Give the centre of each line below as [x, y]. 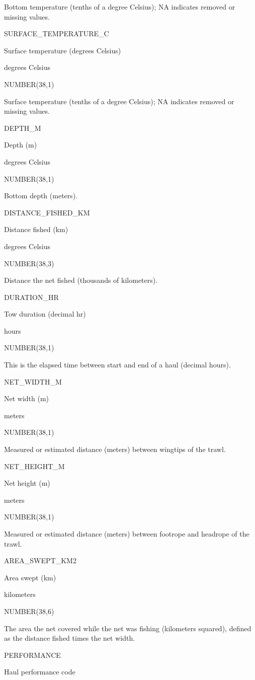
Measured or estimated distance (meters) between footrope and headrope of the [127, 534]
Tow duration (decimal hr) [45, 314]
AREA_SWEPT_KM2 [40, 560]
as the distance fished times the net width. [70, 638]
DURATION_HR [31, 297]
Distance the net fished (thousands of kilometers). [81, 280]
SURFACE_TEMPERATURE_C [57, 33]
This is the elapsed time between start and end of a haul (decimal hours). [117, 365]
